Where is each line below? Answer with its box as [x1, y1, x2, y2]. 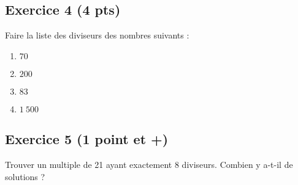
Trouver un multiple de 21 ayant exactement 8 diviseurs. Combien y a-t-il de [5, 158, 293, 170]
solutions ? [5, 170, 45, 183]
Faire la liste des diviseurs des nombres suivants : [5, 29, 189, 42]
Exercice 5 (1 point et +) [5, 129, 169, 148]
